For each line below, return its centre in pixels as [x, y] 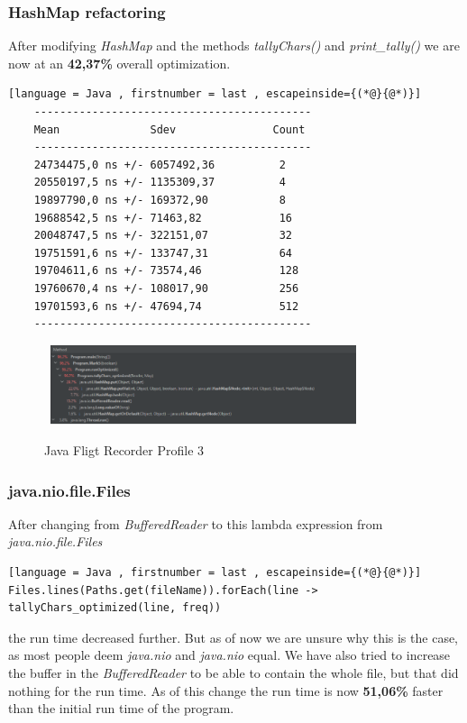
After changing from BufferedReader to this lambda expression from [196, 523]
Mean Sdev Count [169, 129]
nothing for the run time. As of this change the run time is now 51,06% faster [226, 690]
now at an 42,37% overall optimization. [119, 63]
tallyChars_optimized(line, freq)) [115, 608]
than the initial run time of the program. [121, 708]
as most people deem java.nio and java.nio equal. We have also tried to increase [229, 655]
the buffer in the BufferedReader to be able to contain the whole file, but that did [233, 673]
